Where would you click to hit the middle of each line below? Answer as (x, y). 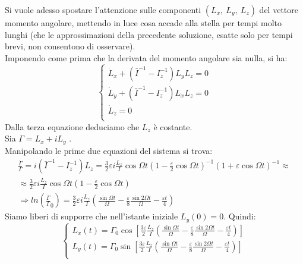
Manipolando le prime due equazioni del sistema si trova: (109, 150)
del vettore (279, 10)
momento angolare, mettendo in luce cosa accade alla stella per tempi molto (143, 23)
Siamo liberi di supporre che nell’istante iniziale (91, 216)
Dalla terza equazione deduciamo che (72, 126)
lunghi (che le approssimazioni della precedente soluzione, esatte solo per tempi (149, 34)
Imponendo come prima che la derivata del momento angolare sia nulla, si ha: (146, 57)
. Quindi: (240, 216)
